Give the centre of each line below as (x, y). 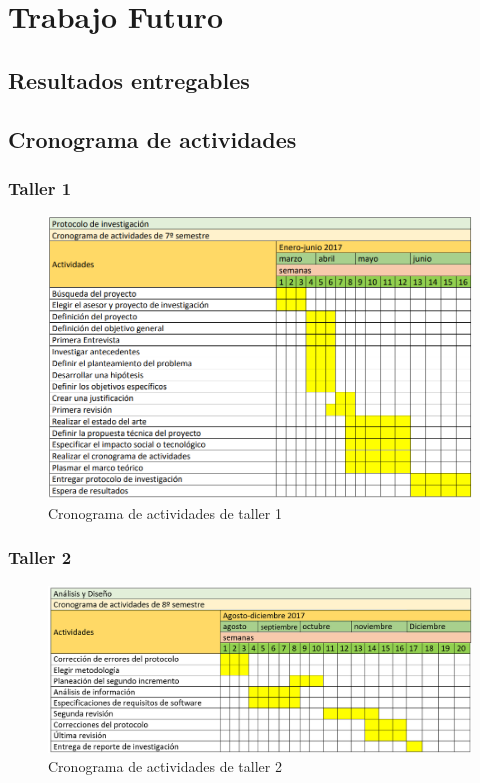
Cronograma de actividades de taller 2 (165, 766)
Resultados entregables (129, 79)
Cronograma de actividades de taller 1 (165, 512)
